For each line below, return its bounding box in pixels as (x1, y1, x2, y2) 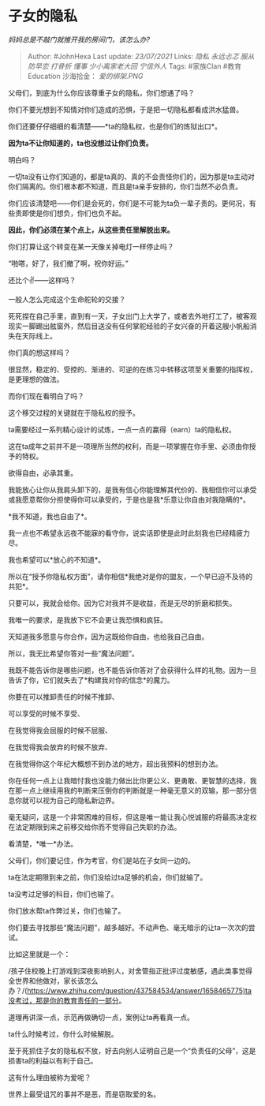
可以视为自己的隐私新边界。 (28, 795, 119, 805)
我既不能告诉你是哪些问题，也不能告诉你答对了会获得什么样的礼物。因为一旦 (8, 665, 257, 674)
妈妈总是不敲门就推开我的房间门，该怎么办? (8, 35, 151, 44)
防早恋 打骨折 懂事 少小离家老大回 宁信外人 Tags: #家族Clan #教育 (27, 61, 242, 71)
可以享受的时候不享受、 (8, 708, 84, 718)
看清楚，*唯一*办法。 (8, 839, 78, 848)
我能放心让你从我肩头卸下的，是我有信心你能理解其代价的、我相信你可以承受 (8, 484, 257, 494)
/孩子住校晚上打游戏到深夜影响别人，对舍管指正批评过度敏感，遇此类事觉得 (8, 966, 253, 975)
